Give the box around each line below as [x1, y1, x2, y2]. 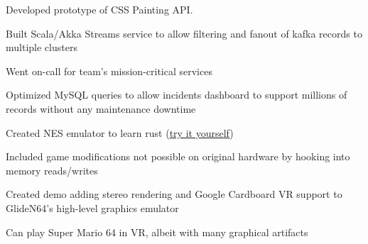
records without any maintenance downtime [6, 101, 196, 116]
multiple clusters [6, 40, 77, 55]
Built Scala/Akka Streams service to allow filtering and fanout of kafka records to [6, 26, 362, 40]
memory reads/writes [6, 162, 98, 177]
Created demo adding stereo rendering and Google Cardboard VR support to [6, 187, 342, 201]
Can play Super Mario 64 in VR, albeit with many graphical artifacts [6, 224, 308, 239]
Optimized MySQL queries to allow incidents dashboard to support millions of [6, 87, 347, 102]
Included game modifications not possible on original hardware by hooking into [6, 149, 350, 164]
